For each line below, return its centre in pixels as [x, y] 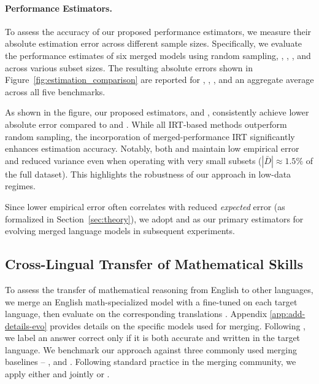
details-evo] [26, 325]
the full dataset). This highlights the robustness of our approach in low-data [148, 174]
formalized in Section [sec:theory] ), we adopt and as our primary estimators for [154, 218]
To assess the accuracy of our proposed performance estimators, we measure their [158, 31]
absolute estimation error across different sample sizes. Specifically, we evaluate [154, 43]
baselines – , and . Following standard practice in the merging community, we [151, 362]
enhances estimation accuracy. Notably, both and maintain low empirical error [152, 148]
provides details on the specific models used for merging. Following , [178, 325]
